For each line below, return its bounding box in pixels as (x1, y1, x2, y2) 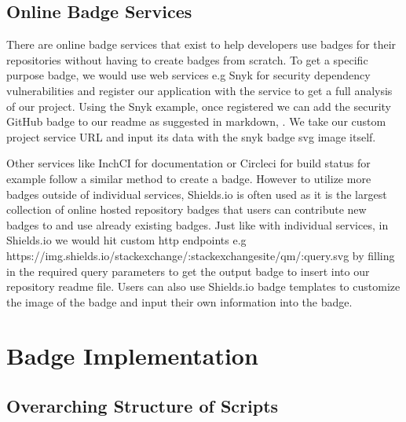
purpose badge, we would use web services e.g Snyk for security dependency (6, 67, 371, 83)
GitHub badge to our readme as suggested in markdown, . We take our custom (6, 113, 386, 130)
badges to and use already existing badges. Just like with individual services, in (6, 216, 389, 233)
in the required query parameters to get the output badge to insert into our (6, 262, 370, 279)
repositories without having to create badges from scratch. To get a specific (6, 51, 368, 68)
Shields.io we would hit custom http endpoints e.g (6, 232, 247, 248)
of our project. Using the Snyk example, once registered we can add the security (6, 97, 392, 114)
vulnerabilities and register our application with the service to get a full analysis (6, 82, 393, 98)
